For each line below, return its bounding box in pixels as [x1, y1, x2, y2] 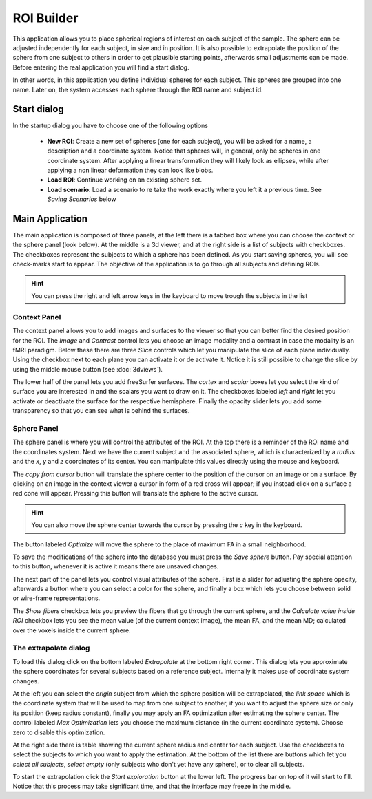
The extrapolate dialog [12, 643, 90, 653]
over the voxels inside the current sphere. [12, 626, 131, 635]
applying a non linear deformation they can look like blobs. [47, 166, 214, 174]
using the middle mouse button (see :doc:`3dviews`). [12, 365, 163, 373]
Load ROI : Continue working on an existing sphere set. [47, 175, 203, 184]
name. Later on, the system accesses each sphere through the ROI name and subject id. [12, 85, 263, 94]
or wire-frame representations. [12, 594, 101, 602]
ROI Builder [12, 10, 79, 25]
